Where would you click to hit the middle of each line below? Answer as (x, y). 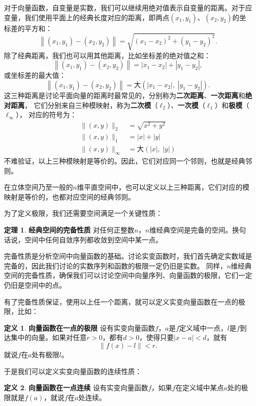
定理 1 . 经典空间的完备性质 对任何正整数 (69, 229)
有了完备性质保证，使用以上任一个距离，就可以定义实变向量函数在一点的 (121, 301)
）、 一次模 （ (186, 105)
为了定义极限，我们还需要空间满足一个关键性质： (83, 213)
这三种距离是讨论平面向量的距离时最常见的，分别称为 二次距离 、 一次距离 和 (125, 95)
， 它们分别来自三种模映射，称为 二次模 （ (91, 105)
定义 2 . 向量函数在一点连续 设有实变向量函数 (76, 388)
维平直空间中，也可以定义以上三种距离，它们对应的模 (163, 187)
